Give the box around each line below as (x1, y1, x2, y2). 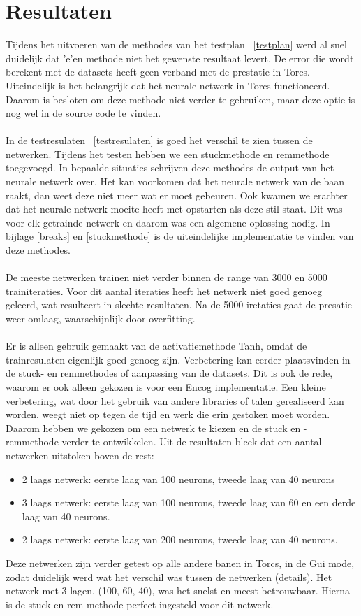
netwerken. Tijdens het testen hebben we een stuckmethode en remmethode (6, 146, 330, 161)
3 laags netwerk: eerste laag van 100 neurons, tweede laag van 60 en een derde (22, 495, 356, 510)
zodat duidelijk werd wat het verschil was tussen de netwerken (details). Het (6, 569, 332, 584)
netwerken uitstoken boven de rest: (6, 447, 154, 462)
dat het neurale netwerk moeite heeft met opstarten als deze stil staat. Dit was (6, 201, 343, 216)
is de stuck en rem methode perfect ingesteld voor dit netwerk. (6, 596, 274, 611)
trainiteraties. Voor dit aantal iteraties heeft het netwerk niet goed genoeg (6, 283, 323, 298)
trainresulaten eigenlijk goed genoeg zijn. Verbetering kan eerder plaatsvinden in (6, 352, 351, 366)
